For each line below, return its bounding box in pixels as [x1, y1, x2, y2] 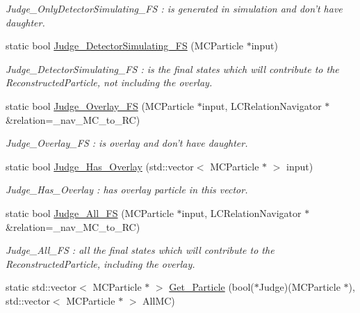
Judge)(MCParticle [259, 280, 341, 294]
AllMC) [142, 293, 175, 307]
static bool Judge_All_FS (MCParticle [6, 205, 174, 220]
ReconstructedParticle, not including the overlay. [6, 75, 213, 90]
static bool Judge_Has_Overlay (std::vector [6, 159, 194, 173]
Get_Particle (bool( [169, 280, 254, 294]
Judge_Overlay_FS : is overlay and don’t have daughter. [6, 136, 248, 150]
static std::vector [6, 280, 77, 294]
